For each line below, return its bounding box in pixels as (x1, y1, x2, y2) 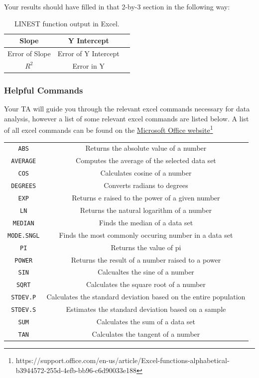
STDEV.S (11, 306, 36, 314)
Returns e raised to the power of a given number (72, 192, 220, 203)
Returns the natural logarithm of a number (80, 204, 212, 215)
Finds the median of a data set (99, 217, 193, 227)
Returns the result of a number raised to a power (71, 254, 221, 265)
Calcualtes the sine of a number (98, 267, 194, 277)
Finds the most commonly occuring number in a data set (59, 229, 233, 240)
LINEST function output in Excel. (14, 18, 120, 28)
